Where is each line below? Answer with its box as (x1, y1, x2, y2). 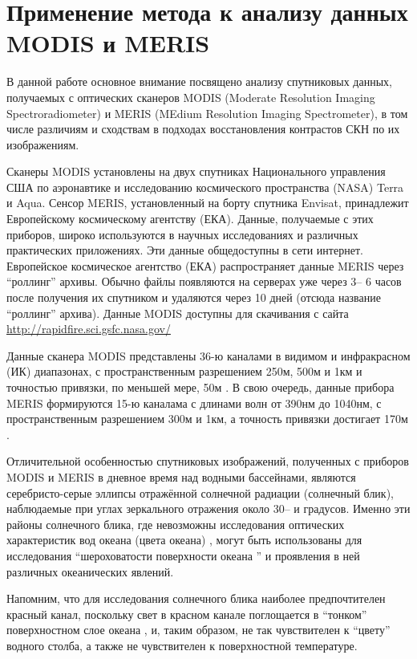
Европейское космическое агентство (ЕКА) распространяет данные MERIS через (6, 257, 404, 274)
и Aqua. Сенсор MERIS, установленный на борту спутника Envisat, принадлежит (6, 194, 409, 211)
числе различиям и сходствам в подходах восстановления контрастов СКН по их (6, 120, 400, 137)
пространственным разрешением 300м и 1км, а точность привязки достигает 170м (6, 410, 408, 427)
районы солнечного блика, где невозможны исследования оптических (6, 515, 345, 532)
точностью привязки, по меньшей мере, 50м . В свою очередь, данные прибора (6, 379, 395, 395)
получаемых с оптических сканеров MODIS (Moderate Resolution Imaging (6, 88, 375, 105)
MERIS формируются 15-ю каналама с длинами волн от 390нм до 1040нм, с (6, 394, 382, 411)
